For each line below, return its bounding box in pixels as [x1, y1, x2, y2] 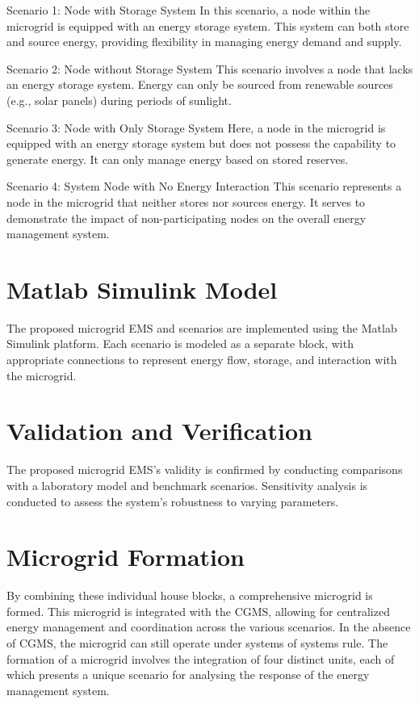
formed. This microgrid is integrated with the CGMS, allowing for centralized [6, 602, 390, 619]
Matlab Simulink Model [6, 272, 278, 305]
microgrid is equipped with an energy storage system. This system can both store [6, 17, 409, 34]
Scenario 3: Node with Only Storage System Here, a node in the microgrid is [6, 119, 386, 136]
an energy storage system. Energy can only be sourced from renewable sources [6, 76, 393, 93]
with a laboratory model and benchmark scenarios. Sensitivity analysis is [6, 476, 368, 493]
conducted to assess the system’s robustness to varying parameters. [6, 492, 339, 509]
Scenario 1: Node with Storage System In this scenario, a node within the [6, 2, 371, 18]
